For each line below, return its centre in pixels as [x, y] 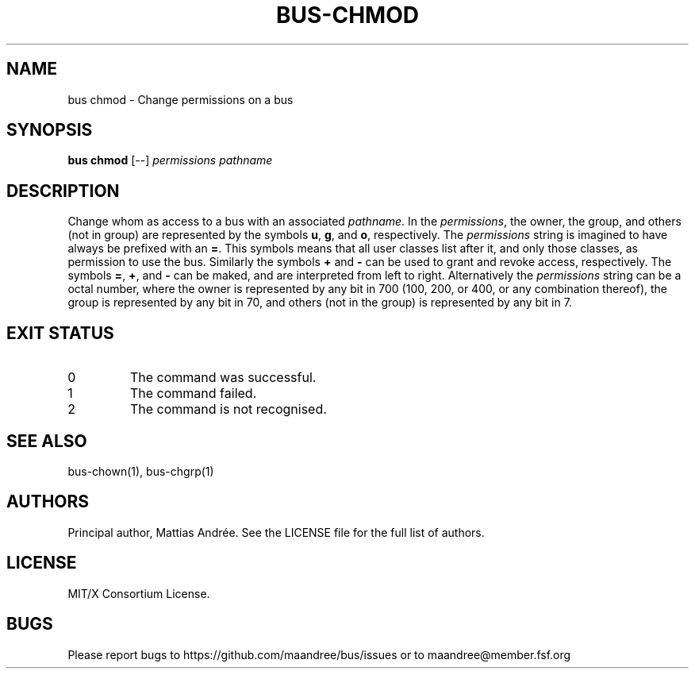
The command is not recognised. [228, 409]
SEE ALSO [47, 441]
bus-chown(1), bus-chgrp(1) [141, 471]
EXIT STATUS [60, 333]
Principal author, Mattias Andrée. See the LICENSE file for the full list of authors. [276, 532]
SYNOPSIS [50, 130]
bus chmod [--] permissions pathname [170, 160]
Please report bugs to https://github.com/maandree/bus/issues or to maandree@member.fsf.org [319, 654]
